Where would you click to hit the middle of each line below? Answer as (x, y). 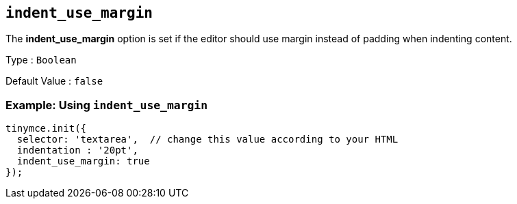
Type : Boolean (41, 60)
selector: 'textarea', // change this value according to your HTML (207, 140)
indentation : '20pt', (77, 150)
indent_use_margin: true (83, 161)
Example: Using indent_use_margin (107, 105)
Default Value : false (54, 81)
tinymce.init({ (46, 129)
